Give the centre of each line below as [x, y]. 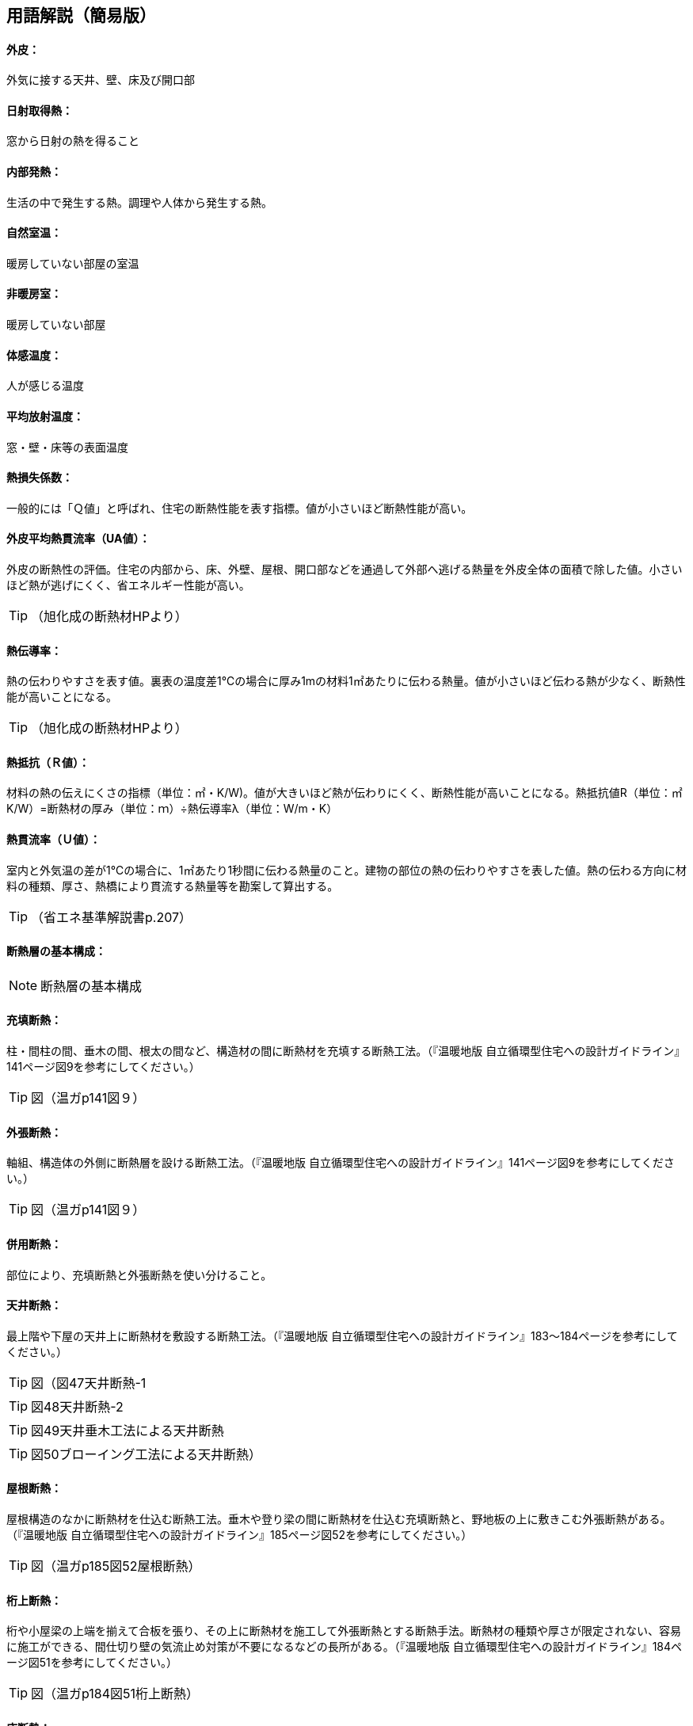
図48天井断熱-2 [77, 1406]
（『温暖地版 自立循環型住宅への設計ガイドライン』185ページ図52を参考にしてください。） [240, 1534]
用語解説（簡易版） [81, 15]
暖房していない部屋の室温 [73, 263]
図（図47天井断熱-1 [89, 1383]
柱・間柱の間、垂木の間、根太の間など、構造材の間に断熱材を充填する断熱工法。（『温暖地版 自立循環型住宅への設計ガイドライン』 [346, 1051]
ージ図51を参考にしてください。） [92, 1663]
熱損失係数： [40, 478]
